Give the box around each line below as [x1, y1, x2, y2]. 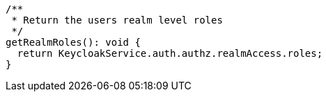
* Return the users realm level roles [11, 15, 223, 26]
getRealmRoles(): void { [6, 37, 141, 48]
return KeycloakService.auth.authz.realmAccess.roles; [17, 48, 323, 59]
